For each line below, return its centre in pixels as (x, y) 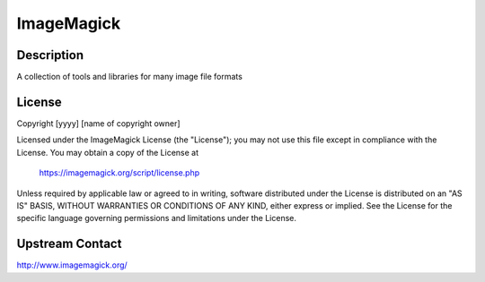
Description (50, 55)
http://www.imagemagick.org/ (72, 265)
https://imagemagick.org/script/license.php (119, 173)
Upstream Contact (69, 244)
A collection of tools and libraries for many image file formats (129, 77)
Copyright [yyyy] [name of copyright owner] (98, 123)
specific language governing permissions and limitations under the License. (156, 218)
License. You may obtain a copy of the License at (108, 152)
